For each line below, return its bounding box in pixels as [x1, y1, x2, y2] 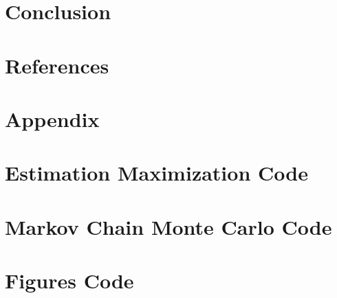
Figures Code [5, 266, 134, 295]
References [5, 51, 109, 79]
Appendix [5, 104, 100, 133]
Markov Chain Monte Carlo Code [5, 212, 332, 240]
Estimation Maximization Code [5, 159, 308, 187]
